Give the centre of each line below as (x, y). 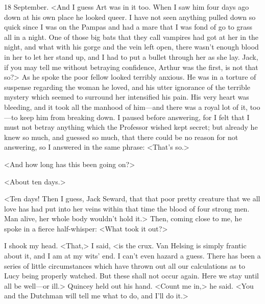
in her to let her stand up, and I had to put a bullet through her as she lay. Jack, (131, 56)
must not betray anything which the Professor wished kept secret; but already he (131, 127)
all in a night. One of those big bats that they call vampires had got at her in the (131, 37)
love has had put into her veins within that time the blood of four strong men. (127, 208)
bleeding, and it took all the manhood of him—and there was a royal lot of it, (126, 107)
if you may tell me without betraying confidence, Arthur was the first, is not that (131, 67)
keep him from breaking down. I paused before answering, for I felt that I (135, 117)
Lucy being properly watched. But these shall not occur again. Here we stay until (131, 276)
